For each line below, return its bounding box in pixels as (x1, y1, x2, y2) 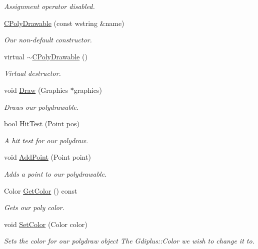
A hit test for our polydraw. (4, 135, 88, 145)
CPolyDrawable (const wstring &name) (4, 17, 124, 28)
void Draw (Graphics (4, 84, 68, 95)
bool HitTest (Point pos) (4, 118, 79, 129)
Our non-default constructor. (4, 34, 92, 45)
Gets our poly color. (4, 202, 65, 213)
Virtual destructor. (4, 68, 61, 78)
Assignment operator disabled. (4, 1, 95, 11)
